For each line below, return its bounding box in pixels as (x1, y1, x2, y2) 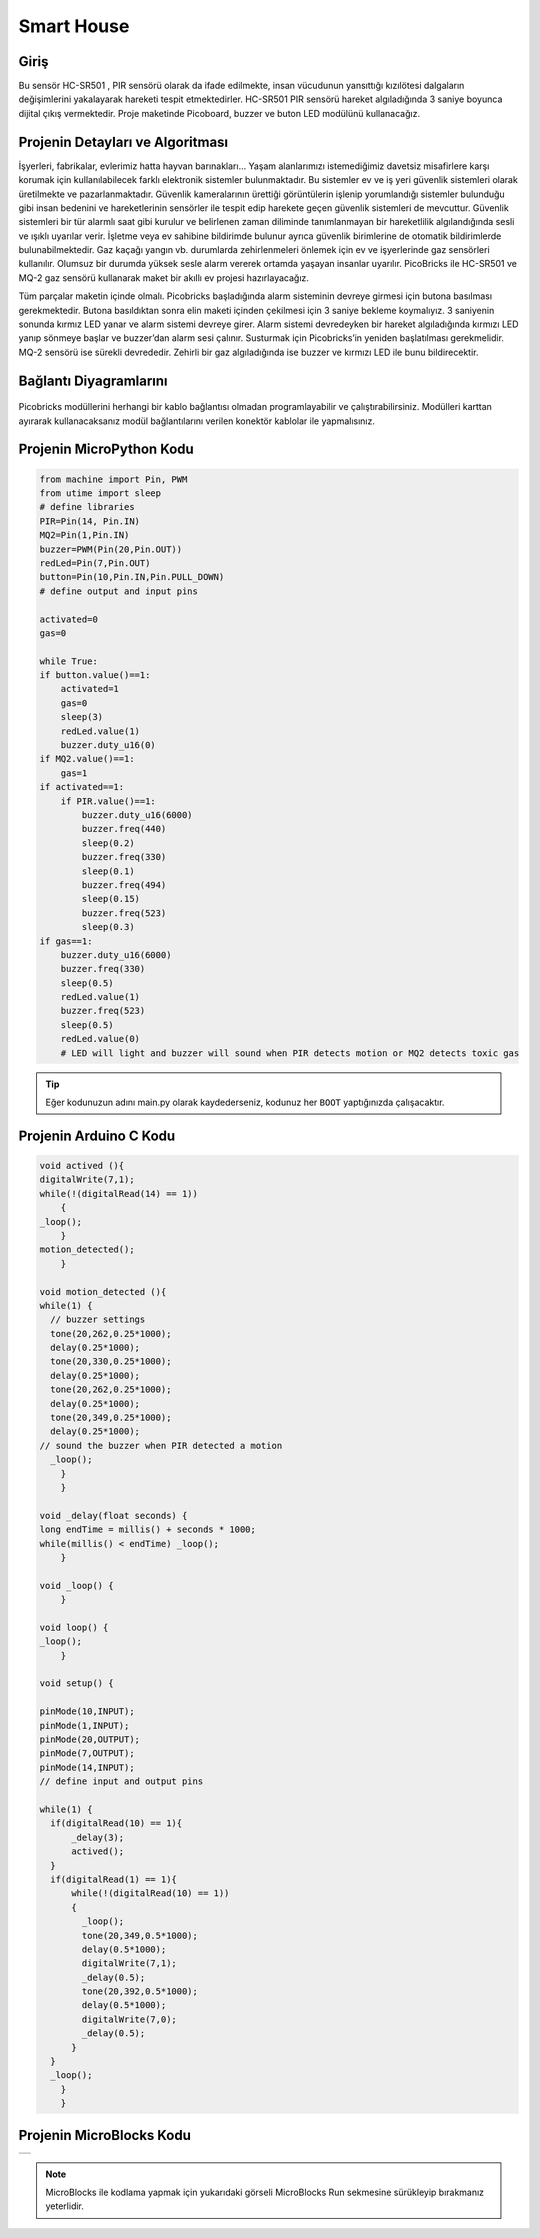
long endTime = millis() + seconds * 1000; (39, 1524, 257, 1535)
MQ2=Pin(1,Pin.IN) (39, 530, 130, 541)
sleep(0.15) (81, 893, 140, 905)
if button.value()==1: (39, 670, 151, 681)
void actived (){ (39, 1160, 125, 1172)
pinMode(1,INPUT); (39, 1720, 130, 1731)
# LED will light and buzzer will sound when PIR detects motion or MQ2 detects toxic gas (60, 1047, 520, 1059)
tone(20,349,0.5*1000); (81, 1930, 199, 1941)
